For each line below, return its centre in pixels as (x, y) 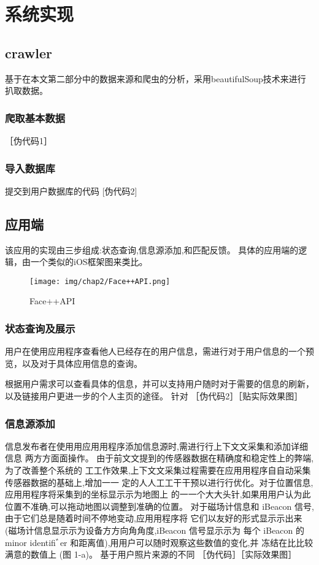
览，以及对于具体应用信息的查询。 (74, 363)
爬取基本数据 (35, 117)
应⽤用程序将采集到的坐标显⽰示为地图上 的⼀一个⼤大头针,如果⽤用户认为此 (158, 494)
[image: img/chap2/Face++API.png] (100, 281)
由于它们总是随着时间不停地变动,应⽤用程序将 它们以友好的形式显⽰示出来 (154, 518)
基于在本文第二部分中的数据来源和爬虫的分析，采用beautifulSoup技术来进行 (156, 78)
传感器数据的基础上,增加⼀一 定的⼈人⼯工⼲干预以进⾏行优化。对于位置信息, (159, 482)
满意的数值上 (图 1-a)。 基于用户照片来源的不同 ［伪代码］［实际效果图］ (151, 554)
